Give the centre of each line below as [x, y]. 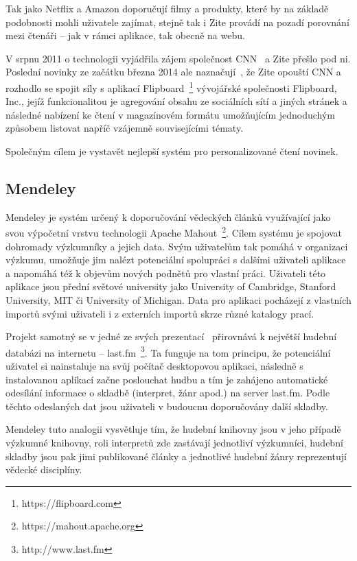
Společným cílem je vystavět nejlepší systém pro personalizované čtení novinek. [172, 151]
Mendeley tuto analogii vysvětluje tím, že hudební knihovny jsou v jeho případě [173, 429]
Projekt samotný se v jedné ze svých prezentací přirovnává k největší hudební [171, 336]
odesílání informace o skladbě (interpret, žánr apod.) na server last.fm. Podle [168, 393]
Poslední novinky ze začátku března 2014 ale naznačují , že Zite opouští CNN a [173, 72]
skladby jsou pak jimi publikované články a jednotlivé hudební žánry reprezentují [176, 456]
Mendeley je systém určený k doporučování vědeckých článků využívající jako [168, 216]
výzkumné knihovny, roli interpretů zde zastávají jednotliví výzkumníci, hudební [174, 443]
